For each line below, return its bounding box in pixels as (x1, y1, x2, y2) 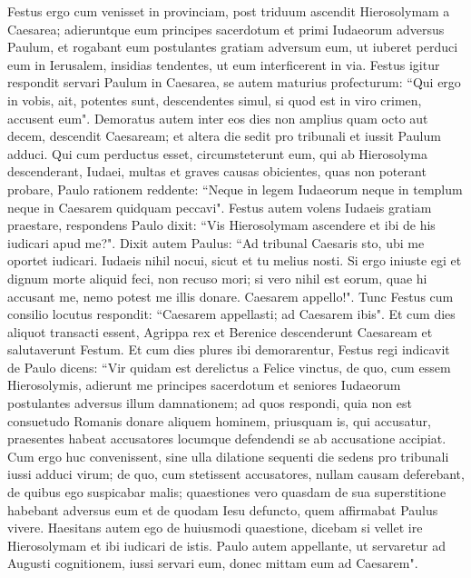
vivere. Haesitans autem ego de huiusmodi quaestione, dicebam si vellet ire (7, 518, 423, 537)
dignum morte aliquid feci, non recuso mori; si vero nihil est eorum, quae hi (7, 268, 427, 287)
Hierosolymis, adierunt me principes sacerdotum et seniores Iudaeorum (7, 375, 401, 394)
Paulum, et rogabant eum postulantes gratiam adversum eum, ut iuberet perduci (7, 37, 458, 56)
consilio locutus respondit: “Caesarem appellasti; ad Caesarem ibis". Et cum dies (7, 304, 456, 324)
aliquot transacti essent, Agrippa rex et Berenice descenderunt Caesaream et (7, 322, 433, 341)
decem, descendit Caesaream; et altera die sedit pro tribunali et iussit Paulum (7, 126, 441, 145)
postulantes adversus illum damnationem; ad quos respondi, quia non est (7, 394, 412, 413)
